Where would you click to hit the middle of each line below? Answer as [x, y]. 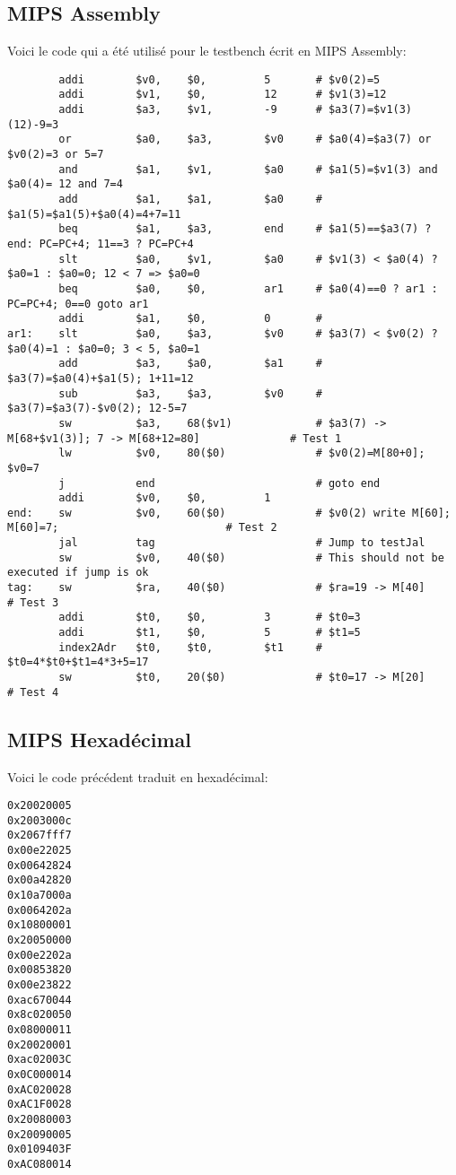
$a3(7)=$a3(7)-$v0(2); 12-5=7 [97, 409]
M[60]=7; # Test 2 [142, 528]
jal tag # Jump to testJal [242, 543]
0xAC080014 [39, 1164]
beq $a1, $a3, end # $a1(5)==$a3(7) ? [245, 229]
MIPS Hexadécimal [99, 739]
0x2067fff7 [39, 836]
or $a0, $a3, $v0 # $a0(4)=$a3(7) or [245, 139]
